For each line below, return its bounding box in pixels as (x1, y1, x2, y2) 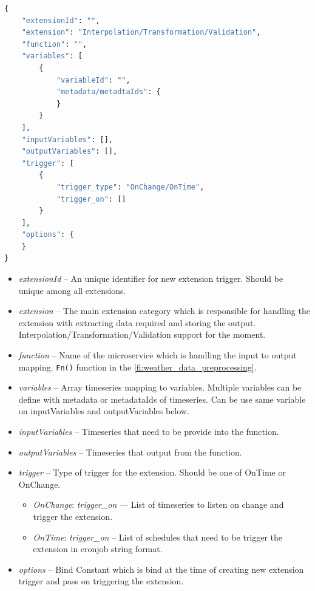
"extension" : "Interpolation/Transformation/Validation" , (21, 28, 261, 37)
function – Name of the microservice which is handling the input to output (18, 349, 297, 361)
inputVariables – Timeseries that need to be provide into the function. (18, 425, 279, 438)
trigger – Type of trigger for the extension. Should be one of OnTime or (18, 466, 286, 479)
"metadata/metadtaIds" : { (56, 87, 161, 97)
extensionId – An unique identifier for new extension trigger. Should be (18, 272, 283, 285)
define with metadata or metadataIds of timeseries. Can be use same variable (18, 392, 306, 405)
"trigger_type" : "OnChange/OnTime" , (56, 182, 205, 191)
